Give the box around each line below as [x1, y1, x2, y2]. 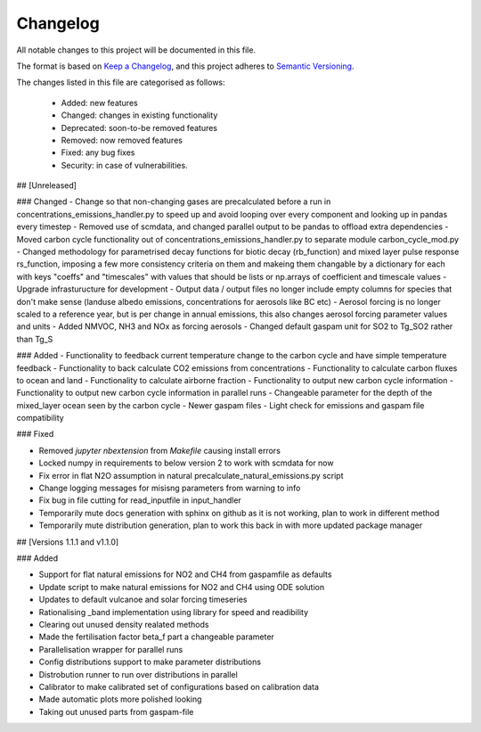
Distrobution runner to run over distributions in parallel [38, 669, 238, 679]
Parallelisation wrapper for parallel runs [38, 644, 183, 654]
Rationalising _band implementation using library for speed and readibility [38, 606, 309, 617]
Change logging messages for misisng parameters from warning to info [38, 482, 301, 494]
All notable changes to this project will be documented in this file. [16, 45, 257, 55]
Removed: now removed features [61, 135, 183, 145]
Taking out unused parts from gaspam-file [38, 706, 194, 717]
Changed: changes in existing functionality [61, 110, 218, 120]
